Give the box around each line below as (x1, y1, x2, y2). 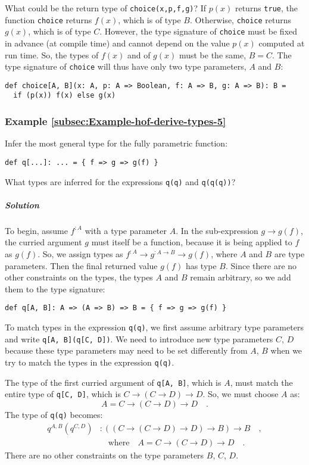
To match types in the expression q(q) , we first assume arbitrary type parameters (5, 321, 304, 333)
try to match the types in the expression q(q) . (5, 355, 174, 368)
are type (274, 248, 305, 260)
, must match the (230, 376, 293, 388)
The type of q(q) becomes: (5, 408, 103, 420)
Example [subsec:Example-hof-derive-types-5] (5, 114, 226, 129)
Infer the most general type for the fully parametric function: (5, 137, 228, 149)
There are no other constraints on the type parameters (5, 448, 204, 461)
